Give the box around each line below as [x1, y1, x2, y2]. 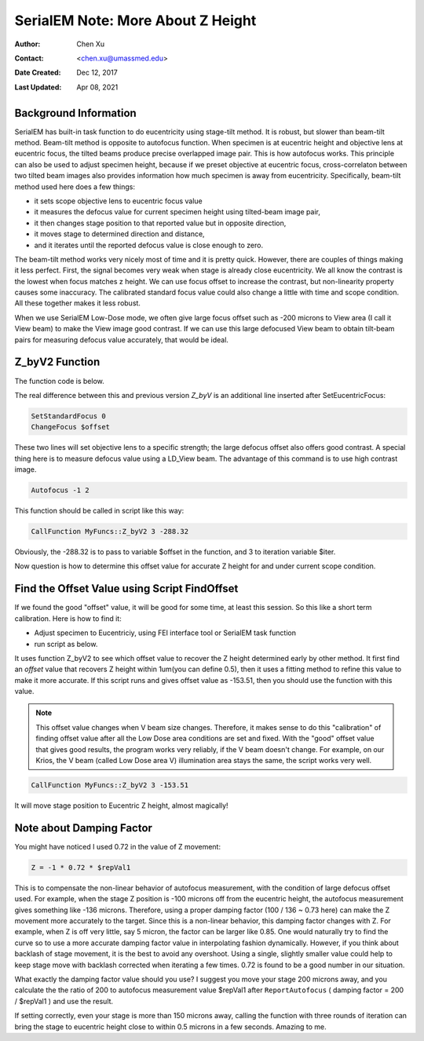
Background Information [14, 106, 137, 119]
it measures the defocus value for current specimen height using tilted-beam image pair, [34, 207, 321, 217]
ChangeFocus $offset [31, 422, 110, 432]
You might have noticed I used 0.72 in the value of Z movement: [14, 842, 221, 851]
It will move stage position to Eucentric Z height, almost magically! [14, 801, 228, 810]
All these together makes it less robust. [14, 298, 141, 308]
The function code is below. [14, 376, 105, 385]
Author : [14, 39, 41, 49]
